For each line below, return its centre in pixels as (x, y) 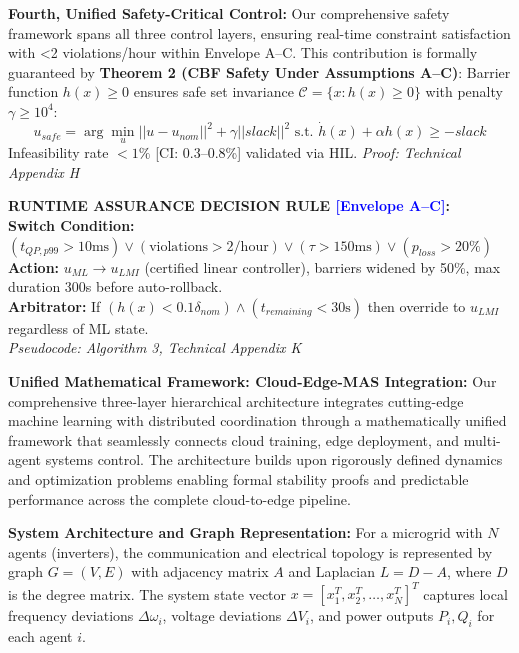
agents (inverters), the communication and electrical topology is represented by (250, 551)
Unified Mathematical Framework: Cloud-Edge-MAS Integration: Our (252, 381)
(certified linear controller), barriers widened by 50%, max (322, 266)
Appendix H (44, 171)
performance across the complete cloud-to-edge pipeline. (179, 498)
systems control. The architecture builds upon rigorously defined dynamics (274, 459)
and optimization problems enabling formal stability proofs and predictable (238, 479)
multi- (482, 439)
